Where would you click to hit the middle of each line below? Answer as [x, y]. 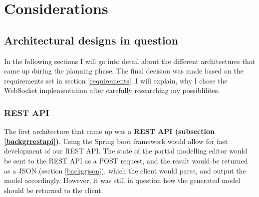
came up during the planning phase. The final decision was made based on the [124, 71]
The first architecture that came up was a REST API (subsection [109, 131]
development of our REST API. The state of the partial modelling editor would [126, 151]
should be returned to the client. [54, 190]
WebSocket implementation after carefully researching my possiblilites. [112, 90]
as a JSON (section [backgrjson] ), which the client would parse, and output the [125, 170]
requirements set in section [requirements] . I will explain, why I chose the [116, 80]
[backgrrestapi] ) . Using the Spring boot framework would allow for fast [116, 141]
